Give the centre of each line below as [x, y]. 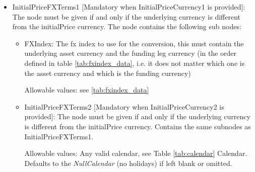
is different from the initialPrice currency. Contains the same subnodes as [138, 126]
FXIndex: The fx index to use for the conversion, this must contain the [134, 43]
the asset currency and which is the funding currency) [108, 73]
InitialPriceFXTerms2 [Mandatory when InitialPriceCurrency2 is [124, 106]
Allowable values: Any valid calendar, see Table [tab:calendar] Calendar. [136, 153]
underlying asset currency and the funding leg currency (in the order [131, 53]
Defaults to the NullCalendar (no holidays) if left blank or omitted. [128, 163]
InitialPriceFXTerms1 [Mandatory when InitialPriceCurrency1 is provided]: [129, 7]
